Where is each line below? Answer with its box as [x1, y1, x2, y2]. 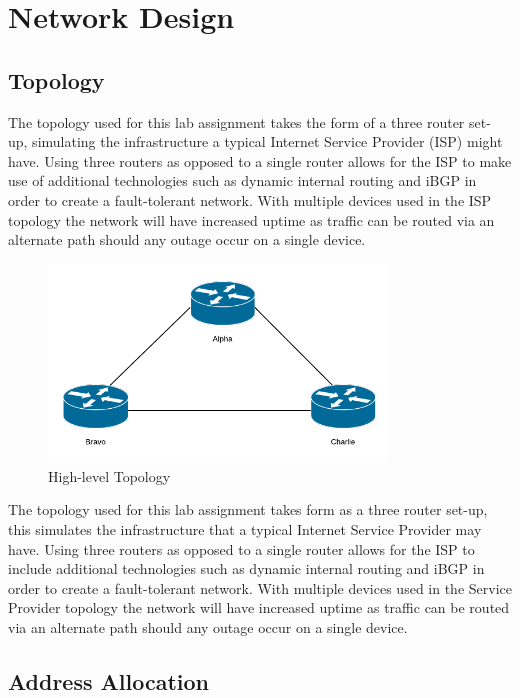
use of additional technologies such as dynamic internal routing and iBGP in [8, 170, 477, 191]
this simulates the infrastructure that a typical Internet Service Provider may [8, 519, 482, 540]
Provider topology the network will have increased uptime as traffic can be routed [8, 597, 510, 618]
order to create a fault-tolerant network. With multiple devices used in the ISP [8, 189, 492, 210]
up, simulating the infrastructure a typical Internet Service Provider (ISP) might [8, 131, 503, 152]
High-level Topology [48, 465, 171, 486]
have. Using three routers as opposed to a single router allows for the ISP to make [8, 150, 512, 171]
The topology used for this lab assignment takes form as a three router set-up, [8, 499, 488, 520]
